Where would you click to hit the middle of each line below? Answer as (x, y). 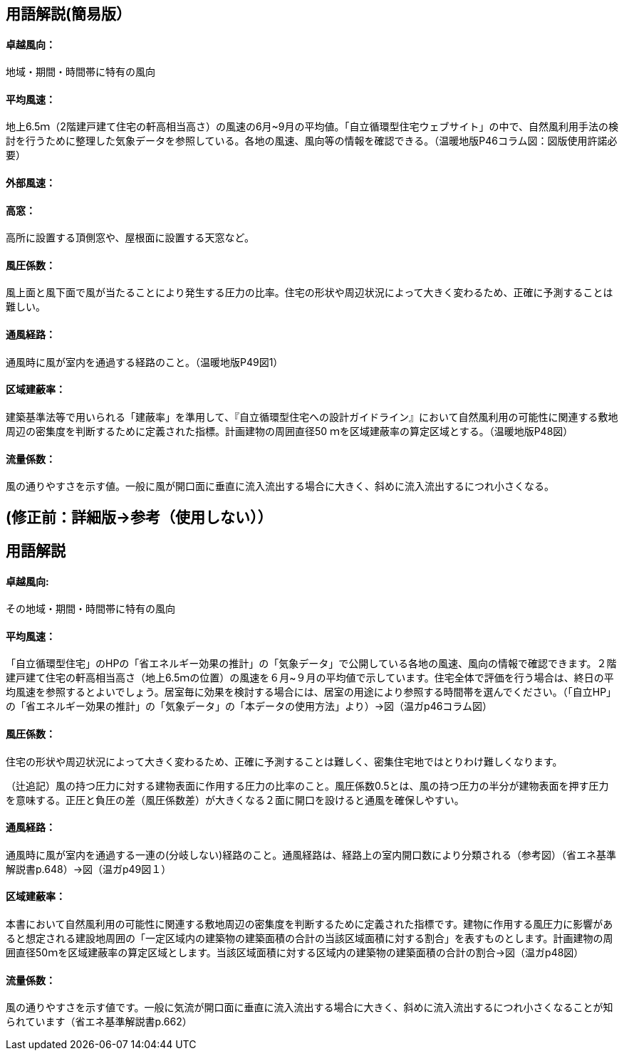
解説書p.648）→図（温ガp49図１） (89, 869)
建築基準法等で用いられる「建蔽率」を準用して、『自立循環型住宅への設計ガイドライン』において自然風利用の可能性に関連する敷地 (312, 417)
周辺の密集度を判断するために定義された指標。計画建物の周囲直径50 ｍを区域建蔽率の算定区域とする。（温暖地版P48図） (290, 431)
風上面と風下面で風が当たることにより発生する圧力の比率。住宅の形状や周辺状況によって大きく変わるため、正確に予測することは (310, 293)
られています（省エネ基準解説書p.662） (99, 1022)
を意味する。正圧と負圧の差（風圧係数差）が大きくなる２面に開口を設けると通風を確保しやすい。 (235, 800)
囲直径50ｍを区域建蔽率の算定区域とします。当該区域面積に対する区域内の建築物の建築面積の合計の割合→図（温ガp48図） (295, 953)
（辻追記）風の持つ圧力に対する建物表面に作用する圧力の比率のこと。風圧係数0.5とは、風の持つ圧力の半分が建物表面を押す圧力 (307, 785)
